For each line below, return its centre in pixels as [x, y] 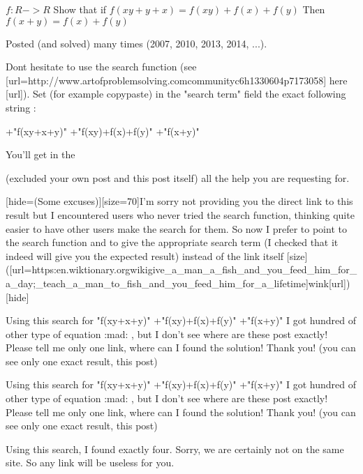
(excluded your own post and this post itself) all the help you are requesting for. [178, 177]
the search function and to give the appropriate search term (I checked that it [172, 242]
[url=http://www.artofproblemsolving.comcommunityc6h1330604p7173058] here [177, 80]
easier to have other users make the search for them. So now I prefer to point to [176, 228]
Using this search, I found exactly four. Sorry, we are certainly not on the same [175, 449]
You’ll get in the [40, 154]
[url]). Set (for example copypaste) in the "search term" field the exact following [176, 94]
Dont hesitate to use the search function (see [101, 67]
